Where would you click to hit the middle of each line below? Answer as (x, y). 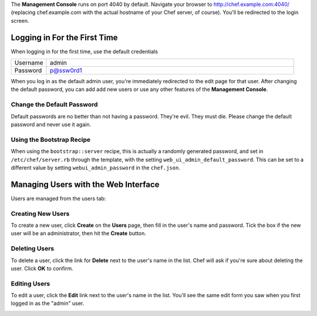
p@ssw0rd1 (66, 70)
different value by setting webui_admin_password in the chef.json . (95, 168)
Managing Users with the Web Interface (85, 184)
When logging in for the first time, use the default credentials (85, 51)
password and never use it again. (51, 124)
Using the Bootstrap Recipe (51, 140)
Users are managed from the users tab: (58, 198)
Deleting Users (33, 249)
